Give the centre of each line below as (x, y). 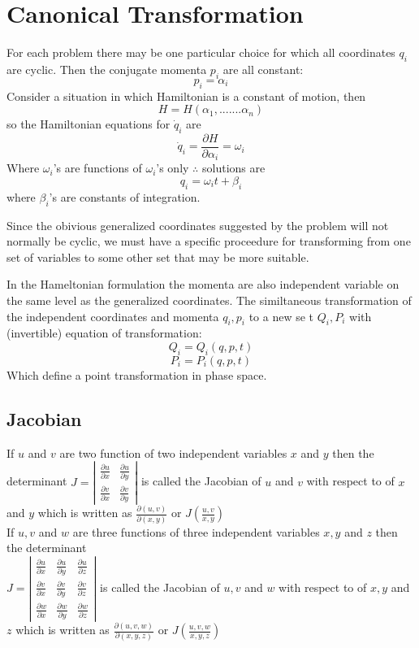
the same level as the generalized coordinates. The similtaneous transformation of (209, 300)
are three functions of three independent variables (196, 531)
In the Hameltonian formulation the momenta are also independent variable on (203, 284)
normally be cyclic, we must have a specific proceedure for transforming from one (209, 241)
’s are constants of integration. (125, 196)
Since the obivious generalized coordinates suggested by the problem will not (198, 225)
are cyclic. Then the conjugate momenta (107, 69)
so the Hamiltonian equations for (89, 124)
